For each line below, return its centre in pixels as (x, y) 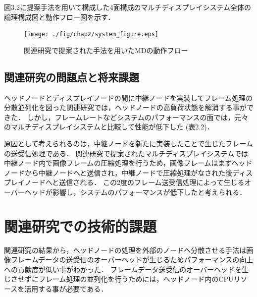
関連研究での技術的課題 (80, 226)
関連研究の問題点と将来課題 (72, 77)
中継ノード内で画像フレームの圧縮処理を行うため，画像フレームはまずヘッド (128, 163)
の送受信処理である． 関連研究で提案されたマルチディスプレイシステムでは (126, 153)
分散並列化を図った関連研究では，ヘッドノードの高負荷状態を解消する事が (125, 107)
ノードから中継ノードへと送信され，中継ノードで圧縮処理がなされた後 (118, 172)
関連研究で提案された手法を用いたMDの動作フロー (106, 50)
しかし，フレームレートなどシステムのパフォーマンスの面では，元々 (138, 117)
